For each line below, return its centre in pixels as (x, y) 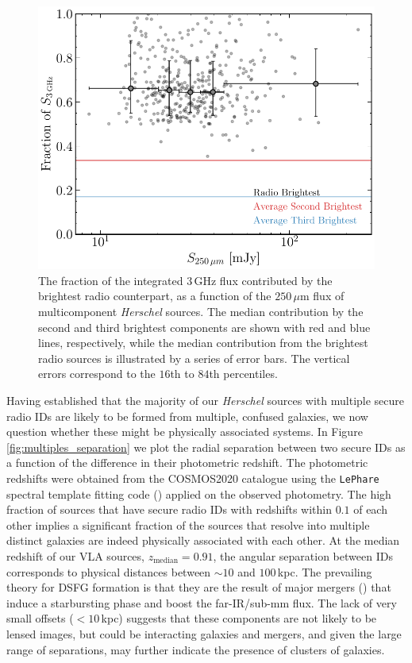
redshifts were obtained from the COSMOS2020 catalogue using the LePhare (193, 478)
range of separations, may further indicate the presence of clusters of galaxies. (196, 649)
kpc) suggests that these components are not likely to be (239, 618)
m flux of (322, 296)
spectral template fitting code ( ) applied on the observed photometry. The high (199, 493)
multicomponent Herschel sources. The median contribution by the (201, 312)
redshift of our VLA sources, (75, 556)
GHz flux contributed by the (263, 280)
